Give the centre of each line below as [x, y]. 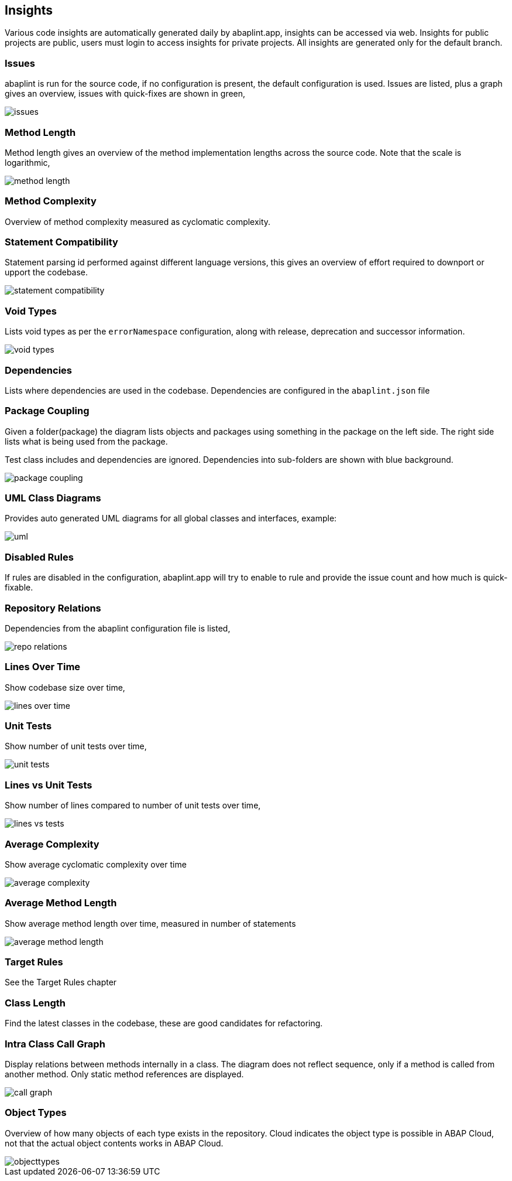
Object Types [36, 1113]
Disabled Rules [39, 557]
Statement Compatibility [61, 242]
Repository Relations [53, 608]
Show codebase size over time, [65, 687]
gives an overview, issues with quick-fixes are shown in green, [125, 94]
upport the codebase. [47, 272]
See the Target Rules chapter [61, 982]
